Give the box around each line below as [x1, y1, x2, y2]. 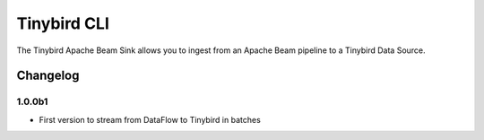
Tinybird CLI [16, 13, 109, 33]
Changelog [16, 68, 80, 83]
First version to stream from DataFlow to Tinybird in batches [39, 114, 262, 125]
